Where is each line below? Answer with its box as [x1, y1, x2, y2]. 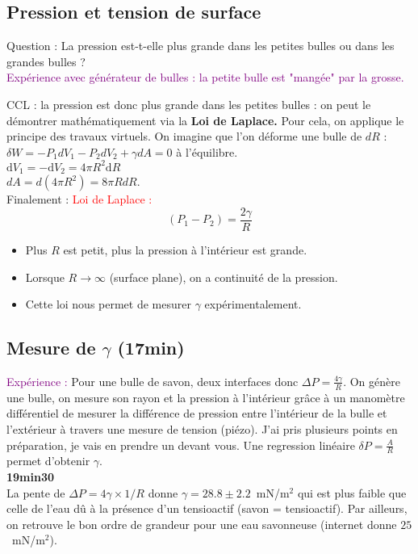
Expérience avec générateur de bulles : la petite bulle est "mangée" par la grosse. [6, 69, 404, 86]
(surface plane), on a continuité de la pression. [109, 268, 338, 285]
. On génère [343, 372, 400, 389]
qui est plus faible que [297, 484, 407, 501]
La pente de [6, 484, 65, 501]
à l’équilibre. [176, 143, 238, 160]
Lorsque [25, 268, 65, 285]
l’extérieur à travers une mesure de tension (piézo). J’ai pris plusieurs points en [6, 420, 398, 437]
